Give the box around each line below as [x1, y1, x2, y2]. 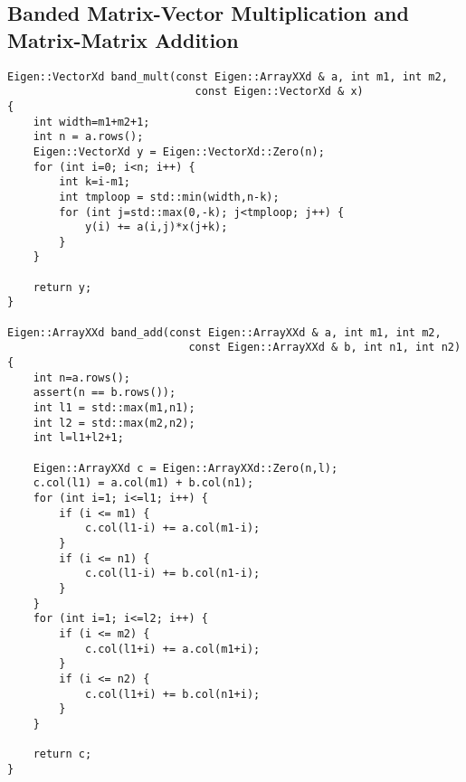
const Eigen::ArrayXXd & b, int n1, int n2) [188, 341, 461, 354]
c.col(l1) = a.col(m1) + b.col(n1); [33, 476, 254, 490]
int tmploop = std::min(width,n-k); [59, 190, 280, 203]
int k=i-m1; [59, 175, 131, 189]
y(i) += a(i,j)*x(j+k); [84, 221, 228, 234]
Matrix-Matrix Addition [7, 25, 239, 53]
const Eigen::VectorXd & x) [195, 85, 364, 99]
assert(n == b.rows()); [33, 386, 176, 400]
